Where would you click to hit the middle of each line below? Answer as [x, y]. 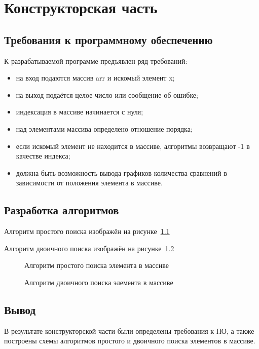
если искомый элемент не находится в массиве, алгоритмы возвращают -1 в [133, 146]
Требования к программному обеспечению [108, 39]
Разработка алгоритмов [62, 210]
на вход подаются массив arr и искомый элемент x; [95, 78]
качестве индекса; [43, 156]
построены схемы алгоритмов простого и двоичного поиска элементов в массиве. [130, 341]
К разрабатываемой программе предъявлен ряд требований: [96, 61]
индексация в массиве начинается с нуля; [80, 112]
